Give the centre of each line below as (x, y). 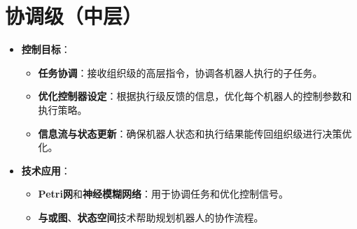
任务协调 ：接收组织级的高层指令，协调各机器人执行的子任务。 (180, 72)
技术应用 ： (46, 170)
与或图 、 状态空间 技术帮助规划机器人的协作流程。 (151, 217)
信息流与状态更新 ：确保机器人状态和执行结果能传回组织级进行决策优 (195, 133)
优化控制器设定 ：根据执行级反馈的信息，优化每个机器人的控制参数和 (195, 96)
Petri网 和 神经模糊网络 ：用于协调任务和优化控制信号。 (163, 194)
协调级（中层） (74, 16)
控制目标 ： (46, 49)
